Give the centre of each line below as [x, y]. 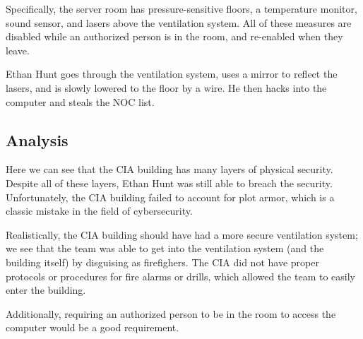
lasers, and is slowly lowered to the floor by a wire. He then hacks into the [166, 87]
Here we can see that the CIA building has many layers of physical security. [169, 169]
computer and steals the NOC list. [80, 101]
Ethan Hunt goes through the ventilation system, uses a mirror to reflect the [172, 74]
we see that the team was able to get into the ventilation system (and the [165, 248]
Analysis [37, 139]
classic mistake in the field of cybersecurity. [99, 211]
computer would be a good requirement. [93, 327]
